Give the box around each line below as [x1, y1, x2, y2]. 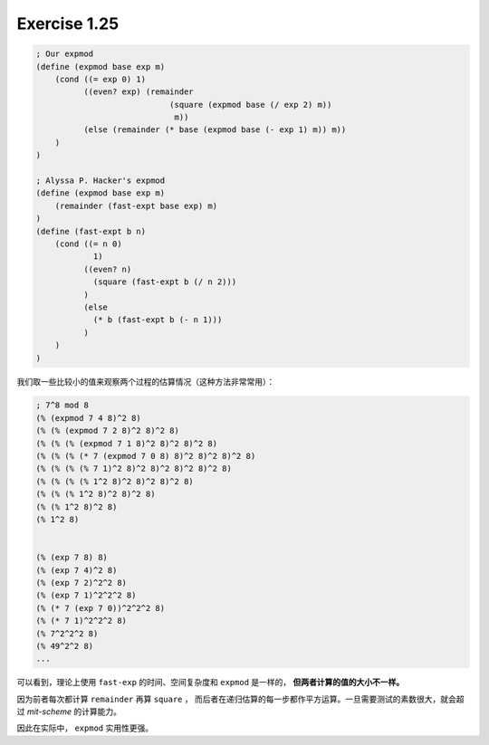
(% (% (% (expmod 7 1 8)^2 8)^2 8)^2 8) [35, 438, 217, 448]
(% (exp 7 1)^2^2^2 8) [35, 590, 137, 601]
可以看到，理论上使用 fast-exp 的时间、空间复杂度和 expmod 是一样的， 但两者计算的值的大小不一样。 [16, 677, 405, 688]
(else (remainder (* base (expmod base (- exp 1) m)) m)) [82, 125, 347, 135]
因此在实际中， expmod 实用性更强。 [16, 722, 154, 733]
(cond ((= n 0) [54, 239, 122, 249]
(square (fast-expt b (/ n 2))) [92, 277, 237, 287]
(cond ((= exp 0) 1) [54, 73, 147, 84]
